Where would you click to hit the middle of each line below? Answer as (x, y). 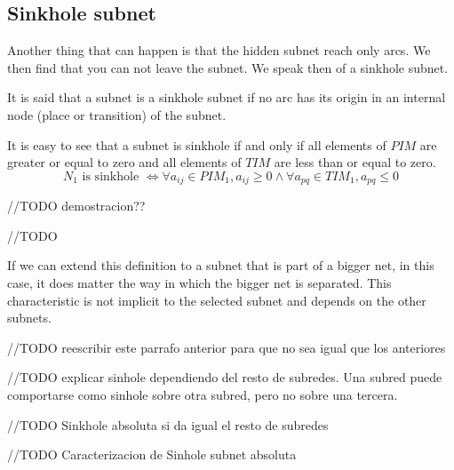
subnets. (29, 318)
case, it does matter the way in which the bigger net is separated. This (199, 283)
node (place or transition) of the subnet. (117, 114)
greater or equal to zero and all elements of (124, 162)
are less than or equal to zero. (355, 162)
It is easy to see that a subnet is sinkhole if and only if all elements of (197, 144)
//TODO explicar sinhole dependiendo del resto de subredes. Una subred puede (225, 377)
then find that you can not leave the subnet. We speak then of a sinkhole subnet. (228, 67)
